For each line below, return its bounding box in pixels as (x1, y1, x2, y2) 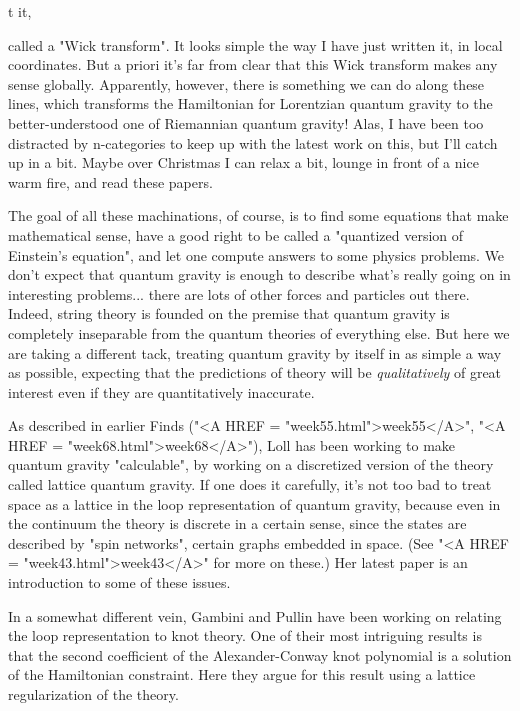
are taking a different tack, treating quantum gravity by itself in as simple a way (8, 342, 502, 363)
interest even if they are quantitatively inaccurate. (8, 381, 315, 402)
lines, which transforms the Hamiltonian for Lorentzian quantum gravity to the (8, 93, 493, 114)
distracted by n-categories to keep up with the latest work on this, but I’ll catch (8, 132, 498, 153)
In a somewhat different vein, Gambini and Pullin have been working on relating (8, 605, 502, 626)
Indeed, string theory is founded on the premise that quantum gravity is (8, 303, 450, 324)
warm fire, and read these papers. (8, 171, 213, 192)
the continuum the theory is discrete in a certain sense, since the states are (8, 513, 467, 534)
